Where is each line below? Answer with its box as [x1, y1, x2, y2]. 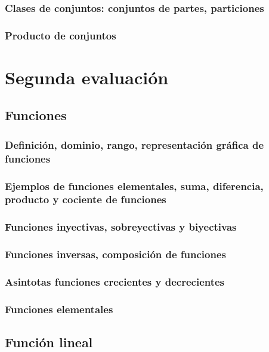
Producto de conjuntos [5, 27, 116, 42]
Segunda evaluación [5, 65, 169, 89]
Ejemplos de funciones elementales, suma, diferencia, [5, 178, 264, 193]
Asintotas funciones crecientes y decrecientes [5, 274, 225, 289]
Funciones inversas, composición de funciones [5, 247, 226, 262]
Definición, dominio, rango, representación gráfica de [5, 137, 264, 152]
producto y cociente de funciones [5, 192, 166, 207]
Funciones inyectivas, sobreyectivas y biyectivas [5, 219, 237, 234]
